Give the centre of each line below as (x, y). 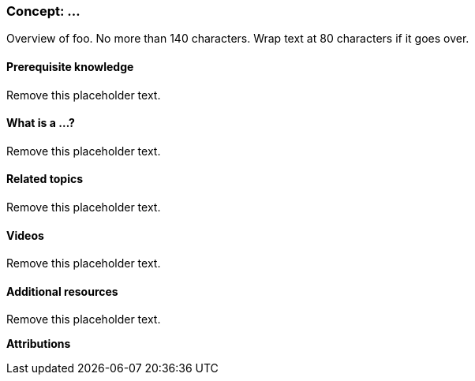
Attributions (39, 344)
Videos (25, 235)
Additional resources (62, 291)
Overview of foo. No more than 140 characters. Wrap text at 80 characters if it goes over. (238, 39)
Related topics (45, 179)
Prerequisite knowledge (70, 66)
